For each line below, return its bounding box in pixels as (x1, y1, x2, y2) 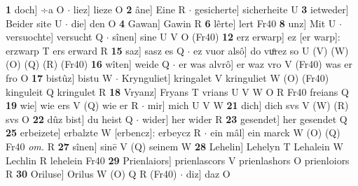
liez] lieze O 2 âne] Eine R (73, 2, 186, 16)
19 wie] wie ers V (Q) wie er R (6, 98, 139, 113)
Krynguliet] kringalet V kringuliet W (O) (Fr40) (121, 70, 329, 85)
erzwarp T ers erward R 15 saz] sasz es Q (6, 43, 184, 57)
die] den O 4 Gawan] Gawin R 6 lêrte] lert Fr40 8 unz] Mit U (71, 15, 336, 30)
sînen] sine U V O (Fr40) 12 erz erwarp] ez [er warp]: (112, 29, 340, 44)
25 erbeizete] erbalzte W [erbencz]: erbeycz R (6, 125, 201, 140)
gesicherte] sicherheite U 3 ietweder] (195, 2, 349, 16)
